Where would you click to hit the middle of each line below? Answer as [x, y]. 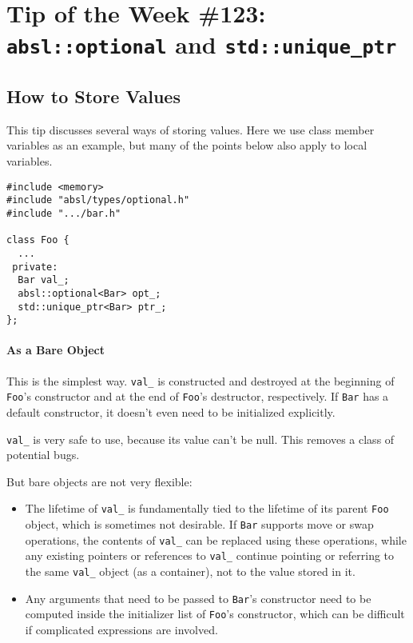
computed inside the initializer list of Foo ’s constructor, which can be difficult [215, 614]
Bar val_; [44, 280]
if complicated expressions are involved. [121, 630]
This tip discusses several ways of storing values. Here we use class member [191, 129]
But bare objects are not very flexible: [99, 481]
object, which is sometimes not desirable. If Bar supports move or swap [199, 524]
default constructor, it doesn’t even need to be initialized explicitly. [171, 412]
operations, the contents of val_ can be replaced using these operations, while [216, 539]
